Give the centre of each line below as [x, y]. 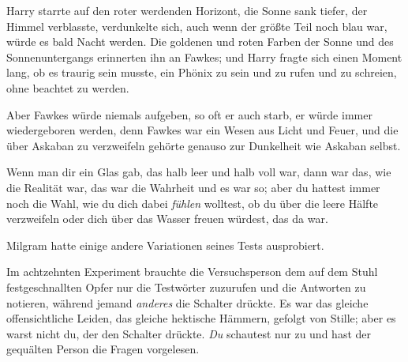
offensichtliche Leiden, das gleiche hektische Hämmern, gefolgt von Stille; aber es [201, 318]
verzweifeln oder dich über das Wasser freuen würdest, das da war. [167, 219]
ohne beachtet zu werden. [68, 87]
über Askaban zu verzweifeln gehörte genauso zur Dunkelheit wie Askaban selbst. [204, 145]
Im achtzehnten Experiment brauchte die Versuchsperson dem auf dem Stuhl [192, 271]
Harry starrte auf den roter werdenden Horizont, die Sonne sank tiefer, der [187, 10]
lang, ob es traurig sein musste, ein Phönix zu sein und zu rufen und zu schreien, [202, 72]
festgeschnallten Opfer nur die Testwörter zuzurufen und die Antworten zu [186, 287]
